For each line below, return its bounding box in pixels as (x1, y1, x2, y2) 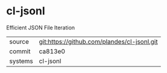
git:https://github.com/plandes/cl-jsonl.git (39, 37, 158, 45)
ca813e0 (39, 47, 65, 55)
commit (9, 47, 31, 55)
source (9, 37, 29, 45)
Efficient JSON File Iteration (6, 24, 75, 31)
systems (9, 57, 33, 65)
